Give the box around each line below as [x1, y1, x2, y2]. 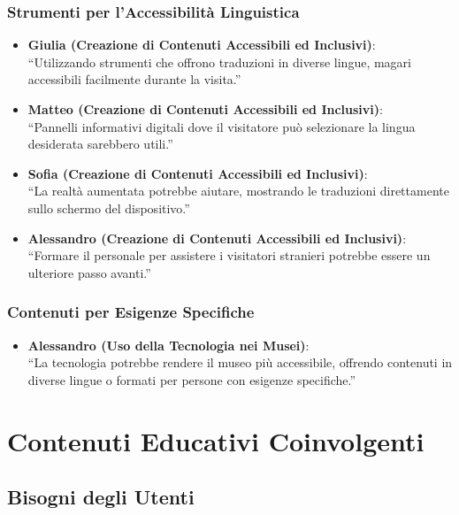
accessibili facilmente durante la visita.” [27, 70, 241, 88]
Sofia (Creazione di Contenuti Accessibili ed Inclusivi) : [27, 164, 368, 182]
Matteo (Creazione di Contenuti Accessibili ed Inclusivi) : [27, 100, 383, 118]
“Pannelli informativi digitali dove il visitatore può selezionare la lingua [27, 117, 416, 135]
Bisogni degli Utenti [7, 483, 195, 511]
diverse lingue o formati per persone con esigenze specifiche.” [27, 370, 356, 388]
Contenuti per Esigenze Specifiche [7, 301, 255, 323]
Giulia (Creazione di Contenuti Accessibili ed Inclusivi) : [27, 35, 376, 54]
